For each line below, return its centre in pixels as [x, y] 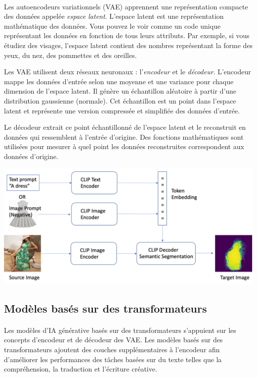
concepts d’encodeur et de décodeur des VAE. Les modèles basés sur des [113, 340]
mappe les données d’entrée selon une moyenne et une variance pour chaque [119, 81]
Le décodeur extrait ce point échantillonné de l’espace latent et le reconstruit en [125, 127]
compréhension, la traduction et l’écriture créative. [81, 369]
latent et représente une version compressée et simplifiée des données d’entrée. [122, 110]
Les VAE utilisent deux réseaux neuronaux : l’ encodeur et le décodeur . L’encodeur [128, 72]
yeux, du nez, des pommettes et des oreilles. [70, 55]
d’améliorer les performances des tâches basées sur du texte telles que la [113, 359]
